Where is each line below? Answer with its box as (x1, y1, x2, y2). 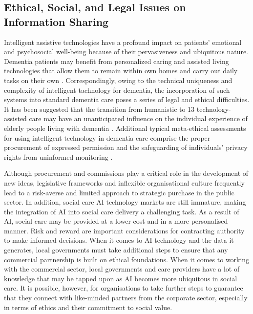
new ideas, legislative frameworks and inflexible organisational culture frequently (4, 177, 245, 188)
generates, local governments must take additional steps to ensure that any (4, 245, 228, 255)
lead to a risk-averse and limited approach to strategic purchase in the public (4, 187, 234, 197)
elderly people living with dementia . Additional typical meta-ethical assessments (4, 123, 246, 133)
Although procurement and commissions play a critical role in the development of (4, 168, 249, 178)
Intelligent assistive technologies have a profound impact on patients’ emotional (4, 37, 242, 47)
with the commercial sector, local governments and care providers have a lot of (4, 264, 240, 274)
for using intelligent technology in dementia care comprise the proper (4, 132, 211, 143)
